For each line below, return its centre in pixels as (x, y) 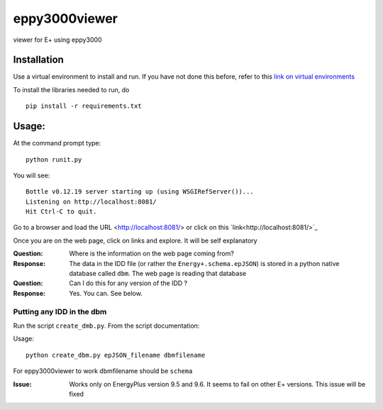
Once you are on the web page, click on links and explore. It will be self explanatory (135, 240)
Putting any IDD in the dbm (60, 311)
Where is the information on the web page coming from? (151, 254)
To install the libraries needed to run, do (71, 89)
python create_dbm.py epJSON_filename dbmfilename (116, 355)
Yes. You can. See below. (106, 293)
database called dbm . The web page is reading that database (158, 274)
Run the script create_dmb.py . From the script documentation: (106, 326)
